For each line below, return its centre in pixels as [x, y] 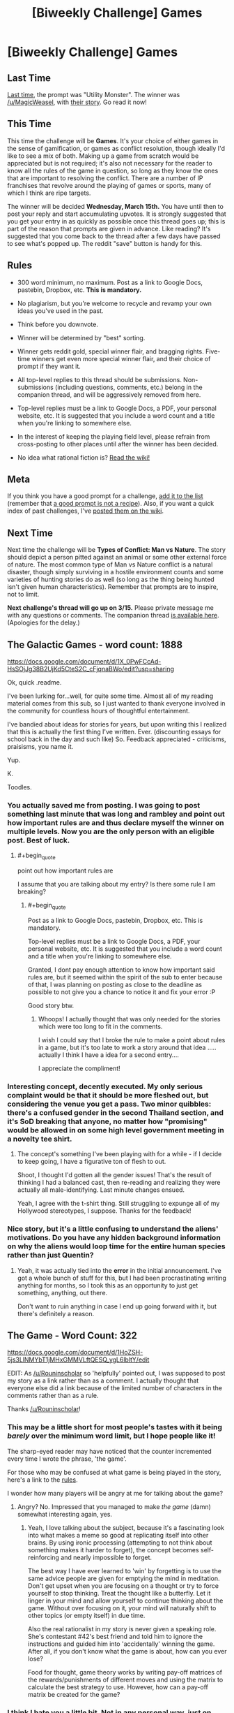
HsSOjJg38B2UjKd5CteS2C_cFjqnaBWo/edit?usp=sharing [91, 669]
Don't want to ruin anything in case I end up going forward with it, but [117, 1306]
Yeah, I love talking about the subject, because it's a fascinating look [126, 1527]
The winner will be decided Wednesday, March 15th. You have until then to [116, 206]
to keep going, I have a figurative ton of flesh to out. [92, 1162]
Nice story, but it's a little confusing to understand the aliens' [113, 1229]
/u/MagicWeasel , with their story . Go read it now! [77, 102]
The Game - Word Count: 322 [72, 1335]
